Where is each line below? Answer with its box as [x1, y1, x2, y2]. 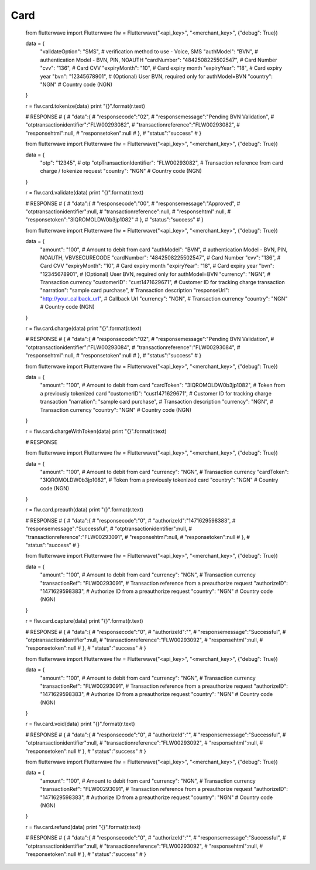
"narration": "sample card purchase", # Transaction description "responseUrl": [40, 287, 229, 294]
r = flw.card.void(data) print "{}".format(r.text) [25, 721, 135, 728]
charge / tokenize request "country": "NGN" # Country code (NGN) [40, 168, 202, 175]
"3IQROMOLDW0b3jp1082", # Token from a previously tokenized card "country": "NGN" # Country [40, 476, 279, 483]
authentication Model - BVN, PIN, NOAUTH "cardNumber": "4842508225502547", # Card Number [40, 56, 277, 63]
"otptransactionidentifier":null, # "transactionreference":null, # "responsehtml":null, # [25, 208, 231, 215]
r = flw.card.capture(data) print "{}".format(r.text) [25, 617, 143, 625]
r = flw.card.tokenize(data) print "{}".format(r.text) [25, 103, 146, 110]
